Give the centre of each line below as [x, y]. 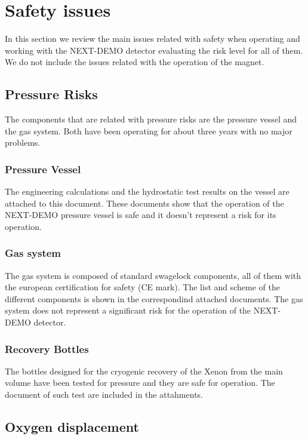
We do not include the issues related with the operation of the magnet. [135, 62]
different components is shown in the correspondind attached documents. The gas [154, 298]
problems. [23, 142]
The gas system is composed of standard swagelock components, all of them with [153, 275]
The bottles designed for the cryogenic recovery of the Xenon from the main [144, 371]
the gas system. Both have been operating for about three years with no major [149, 131]
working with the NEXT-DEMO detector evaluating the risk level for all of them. [154, 50]
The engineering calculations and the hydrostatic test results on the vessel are [147, 191]
